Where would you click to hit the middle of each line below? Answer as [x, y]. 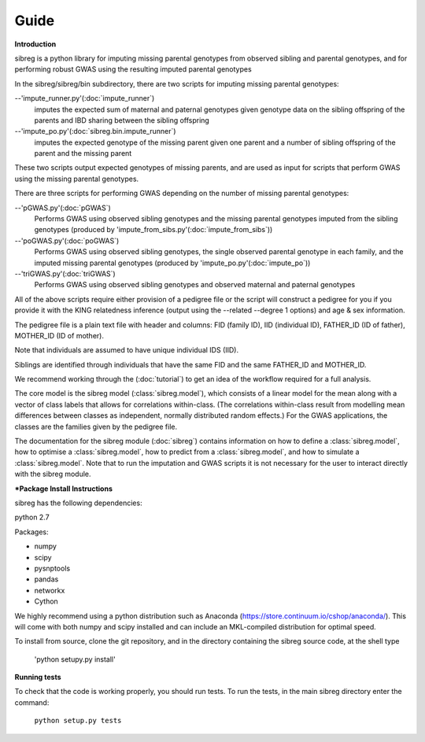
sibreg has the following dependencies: [78, 503]
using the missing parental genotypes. [77, 179]
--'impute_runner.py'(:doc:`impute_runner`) [85, 98]
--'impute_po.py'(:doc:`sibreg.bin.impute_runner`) [95, 131]
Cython [46, 601]
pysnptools [52, 568]
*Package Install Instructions [64, 489]
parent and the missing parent [83, 153]
